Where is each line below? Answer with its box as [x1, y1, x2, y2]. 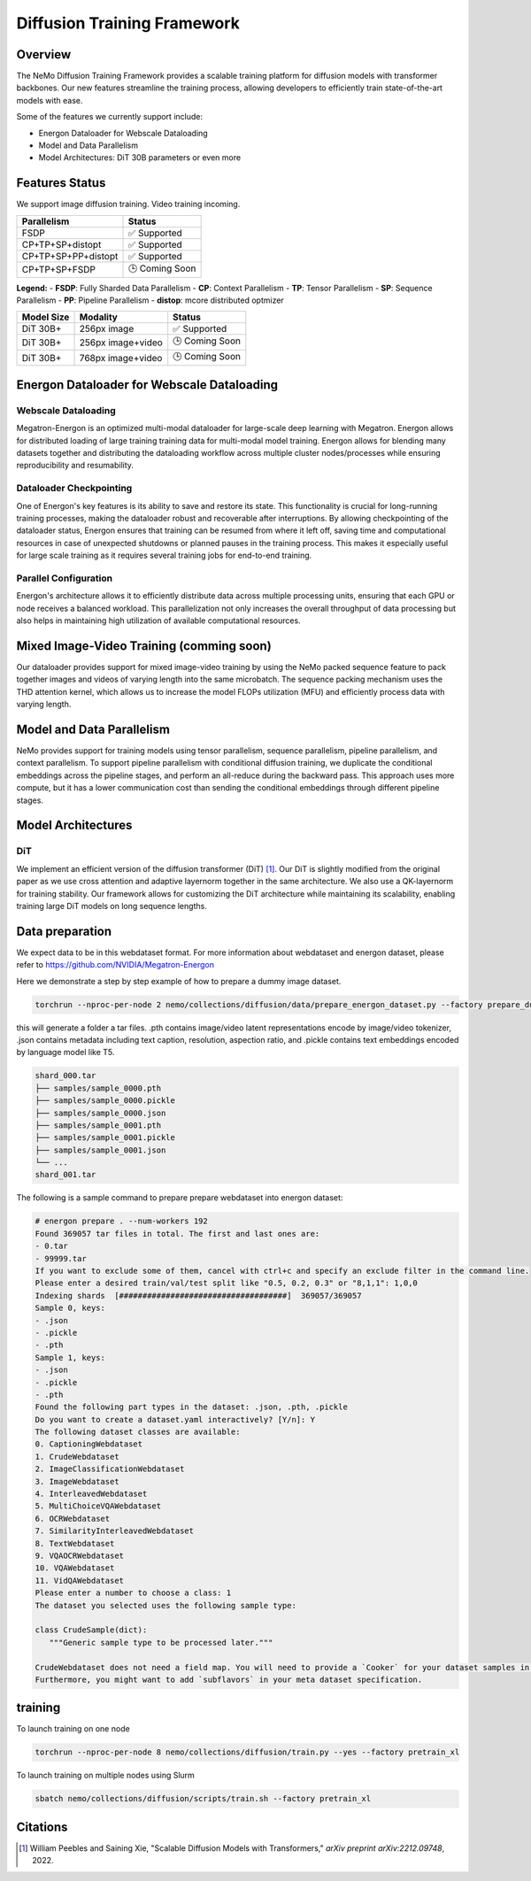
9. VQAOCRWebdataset [35, 1550, 124, 1561]
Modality [79, 311, 119, 323]
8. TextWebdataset [35, 1538, 115, 1548]
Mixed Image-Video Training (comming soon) [16, 638, 272, 653]
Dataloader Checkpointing [16, 482, 133, 495]
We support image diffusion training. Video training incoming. [16, 199, 241, 210]
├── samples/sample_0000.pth [35, 1083, 162, 1093]
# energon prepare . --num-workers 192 [35, 1216, 208, 1226]
